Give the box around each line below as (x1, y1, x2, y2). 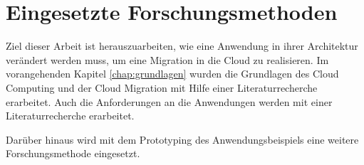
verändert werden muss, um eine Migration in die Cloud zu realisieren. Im (6, 52, 329, 67)
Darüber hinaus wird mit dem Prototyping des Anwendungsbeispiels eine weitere (6, 132, 359, 147)
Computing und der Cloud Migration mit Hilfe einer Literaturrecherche (6, 80, 318, 95)
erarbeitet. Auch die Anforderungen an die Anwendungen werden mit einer (6, 94, 333, 109)
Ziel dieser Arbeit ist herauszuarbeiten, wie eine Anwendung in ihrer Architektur (6, 38, 358, 53)
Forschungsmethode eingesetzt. (6, 146, 140, 161)
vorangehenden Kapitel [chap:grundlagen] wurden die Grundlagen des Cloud (6, 66, 339, 81)
